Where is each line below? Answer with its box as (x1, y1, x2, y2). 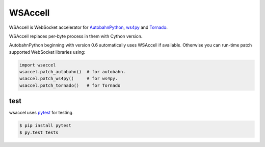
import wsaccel (19, 62, 56, 68)
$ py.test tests (19, 129, 59, 135)
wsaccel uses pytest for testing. (9, 110, 74, 116)
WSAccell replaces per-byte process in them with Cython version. (9, 33, 143, 39)
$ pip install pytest (19, 123, 72, 128)
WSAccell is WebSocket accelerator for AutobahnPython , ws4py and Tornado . (9, 24, 168, 30)
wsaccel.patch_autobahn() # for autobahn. (19, 69, 126, 75)
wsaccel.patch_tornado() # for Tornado (19, 83, 121, 88)
